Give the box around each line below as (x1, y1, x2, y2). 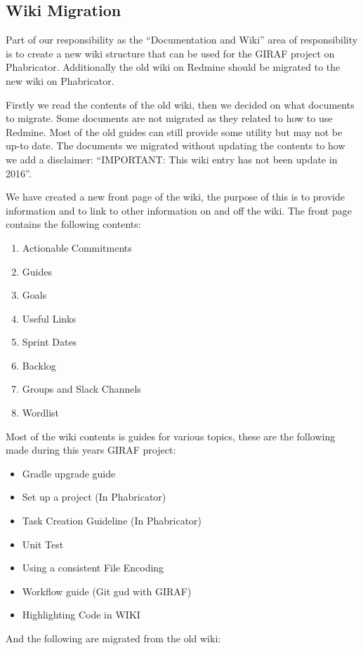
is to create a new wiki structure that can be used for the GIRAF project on (6, 46, 335, 60)
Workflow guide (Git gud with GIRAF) (22, 583, 192, 598)
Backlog (22, 358, 56, 372)
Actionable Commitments (22, 240, 132, 255)
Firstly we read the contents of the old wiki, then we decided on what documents (6, 97, 355, 111)
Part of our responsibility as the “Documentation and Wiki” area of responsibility (6, 32, 358, 47)
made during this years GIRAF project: (6, 442, 176, 457)
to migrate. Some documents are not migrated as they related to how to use (6, 111, 333, 126)
